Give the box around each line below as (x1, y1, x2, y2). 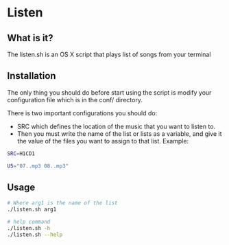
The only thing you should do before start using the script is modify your (7, 88, 212, 97)
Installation (7, 70, 56, 82)
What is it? (7, 32, 53, 44)
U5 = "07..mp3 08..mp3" (7, 163, 69, 170)
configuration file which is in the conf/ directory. (7, 95, 143, 104)
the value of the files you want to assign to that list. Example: (16, 137, 189, 145)
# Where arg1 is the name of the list (7, 200, 118, 207)
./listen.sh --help (7, 231, 63, 238)
